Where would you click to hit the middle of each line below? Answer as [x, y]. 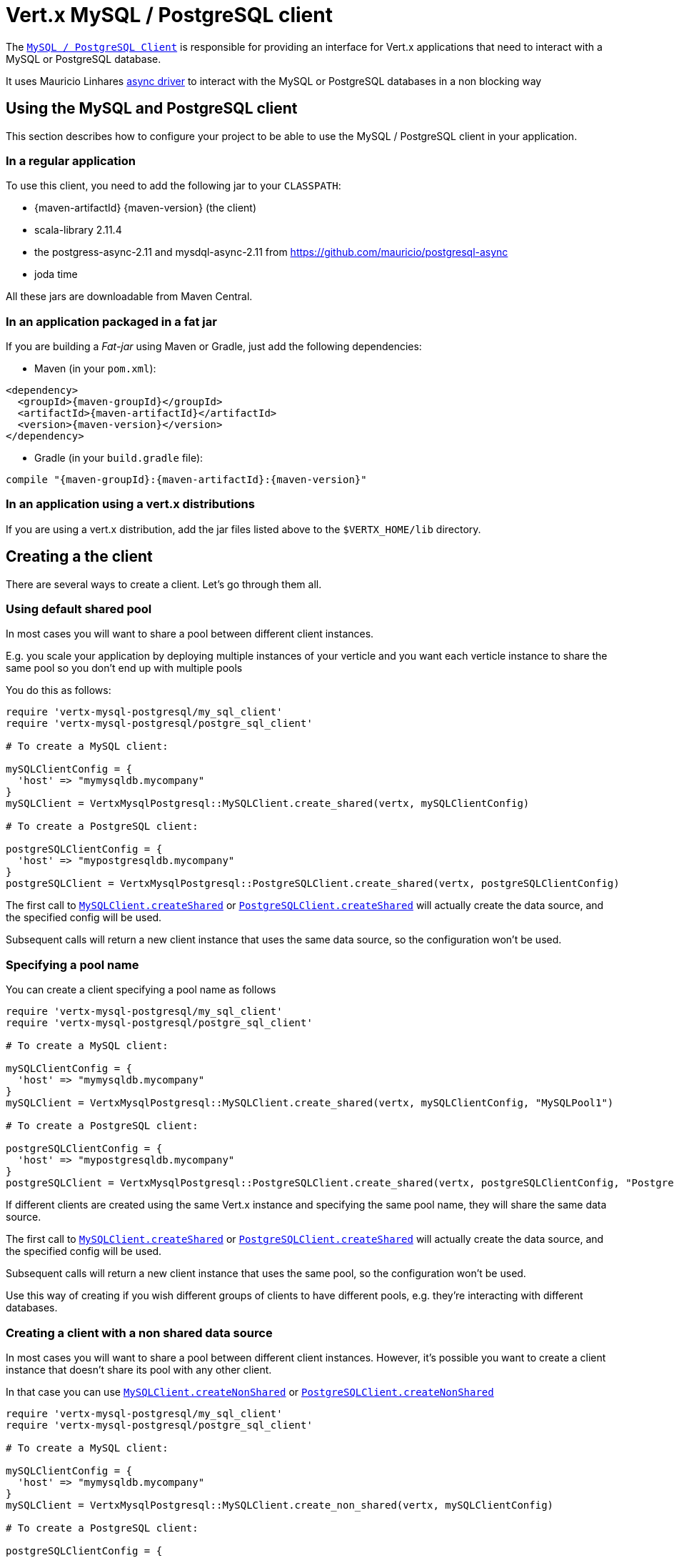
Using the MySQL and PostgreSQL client [152, 109]
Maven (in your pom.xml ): [95, 369]
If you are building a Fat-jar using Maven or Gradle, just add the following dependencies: [214, 347]
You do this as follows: [59, 690]
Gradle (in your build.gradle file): [119, 458]
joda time [56, 274]
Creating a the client [79, 557]
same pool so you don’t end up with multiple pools [124, 668]
